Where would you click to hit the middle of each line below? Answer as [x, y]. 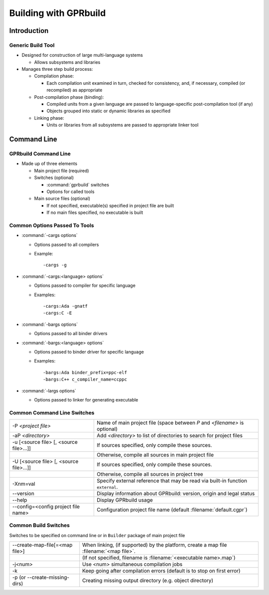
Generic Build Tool [32, 45]
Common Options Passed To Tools [52, 225]
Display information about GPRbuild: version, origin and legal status [176, 494]
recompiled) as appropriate [74, 90]
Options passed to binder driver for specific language [89, 352]
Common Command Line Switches [52, 412]
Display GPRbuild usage [125, 500]
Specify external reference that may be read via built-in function [172, 481]
